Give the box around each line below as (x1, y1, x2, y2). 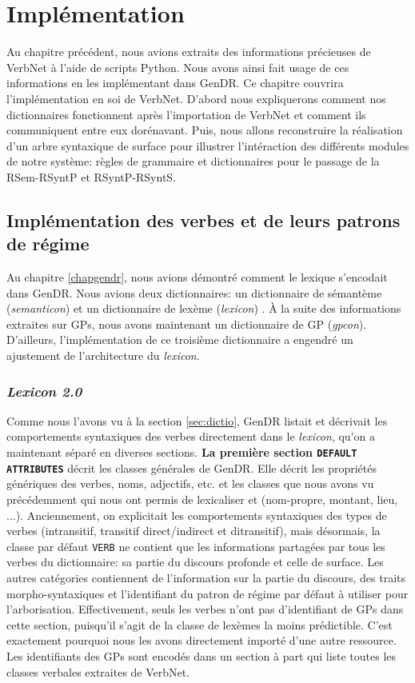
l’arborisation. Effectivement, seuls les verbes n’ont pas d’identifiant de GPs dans (6, 601, 404, 617)
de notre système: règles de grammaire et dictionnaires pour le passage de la (6, 153, 380, 170)
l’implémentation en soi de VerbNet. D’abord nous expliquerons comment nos (6, 90, 386, 106)
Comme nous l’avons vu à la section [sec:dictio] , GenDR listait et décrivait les (6, 412, 388, 429)
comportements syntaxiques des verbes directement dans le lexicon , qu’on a (6, 428, 375, 445)
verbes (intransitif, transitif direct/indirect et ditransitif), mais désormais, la (6, 522, 381, 539)
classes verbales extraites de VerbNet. (6, 663, 190, 680)
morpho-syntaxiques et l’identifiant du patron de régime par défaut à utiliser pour (6, 585, 409, 601)
